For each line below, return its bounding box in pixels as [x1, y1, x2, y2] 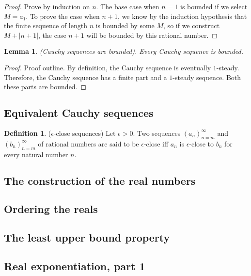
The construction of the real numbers [4, 173, 196, 188]
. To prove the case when [26, 11, 100, 21]
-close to [189, 138, 214, 148]
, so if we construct [163, 20, 220, 31]
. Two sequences [133, 128, 181, 138]
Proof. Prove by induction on [4, 1, 90, 11]
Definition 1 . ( [4, 128, 51, 138]
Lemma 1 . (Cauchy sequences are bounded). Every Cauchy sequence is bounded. [4, 46, 244, 56]
